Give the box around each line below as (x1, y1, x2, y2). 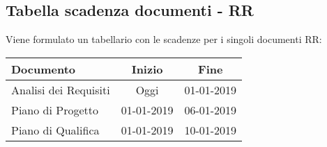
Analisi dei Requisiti (11, 81, 110, 98)
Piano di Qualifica (11, 121, 100, 138)
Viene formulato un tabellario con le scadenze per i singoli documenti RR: (6, 32, 322, 46)
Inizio (131, 60, 163, 77)
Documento (11, 60, 76, 77)
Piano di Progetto (11, 101, 98, 118)
